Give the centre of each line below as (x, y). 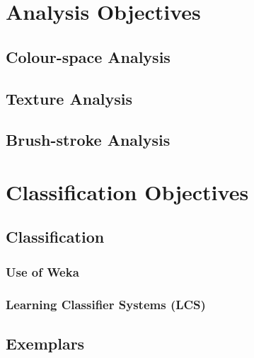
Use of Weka (42, 271)
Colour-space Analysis (88, 56)
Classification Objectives (127, 191)
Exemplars (45, 343)
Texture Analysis (69, 98)
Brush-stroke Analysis (88, 140)
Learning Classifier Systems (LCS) (106, 304)
